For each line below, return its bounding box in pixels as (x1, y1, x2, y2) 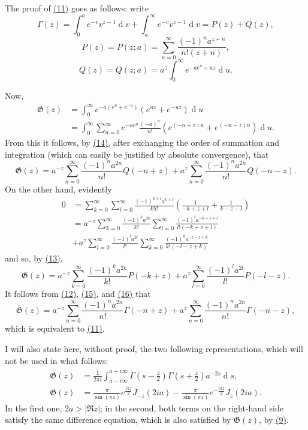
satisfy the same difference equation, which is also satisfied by (5, 413, 231, 426)
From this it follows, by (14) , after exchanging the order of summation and (5, 136, 279, 149)
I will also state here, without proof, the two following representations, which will (5, 342, 303, 354)
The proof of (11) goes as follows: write (5, 2, 149, 14)
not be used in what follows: (5, 354, 108, 366)
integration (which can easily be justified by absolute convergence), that (5, 148, 269, 160)
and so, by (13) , (5, 251, 63, 264)
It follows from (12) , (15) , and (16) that (5, 287, 151, 300)
